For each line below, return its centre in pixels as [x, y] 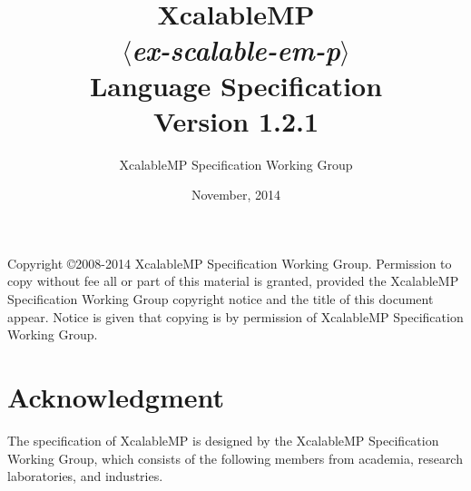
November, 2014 [236, 195]
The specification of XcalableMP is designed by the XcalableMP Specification [223, 440]
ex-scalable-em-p [236, 50]
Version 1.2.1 [236, 120]
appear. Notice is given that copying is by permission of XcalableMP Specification [235, 316]
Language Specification [236, 85]
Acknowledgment [116, 397]
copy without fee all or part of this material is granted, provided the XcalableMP [233, 281]
